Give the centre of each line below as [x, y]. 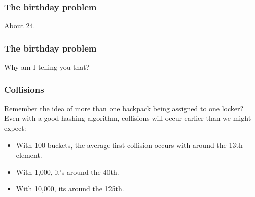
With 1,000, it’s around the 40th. [67, 171]
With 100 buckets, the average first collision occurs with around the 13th [129, 145]
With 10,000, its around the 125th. [70, 189]
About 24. [20, 26]
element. [29, 155]
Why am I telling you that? [47, 67]
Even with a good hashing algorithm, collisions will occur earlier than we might [128, 118]
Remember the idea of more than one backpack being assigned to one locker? [124, 108]
